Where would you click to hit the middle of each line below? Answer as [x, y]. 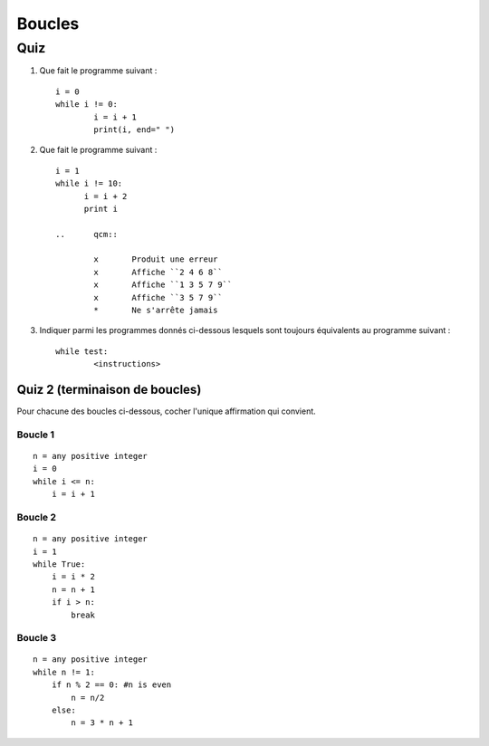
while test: [82, 351]
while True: [59, 564]
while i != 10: [89, 184]
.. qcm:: [86, 234]
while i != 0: [86, 105]
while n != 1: [64, 672]
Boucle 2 [37, 517]
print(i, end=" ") [134, 129]
